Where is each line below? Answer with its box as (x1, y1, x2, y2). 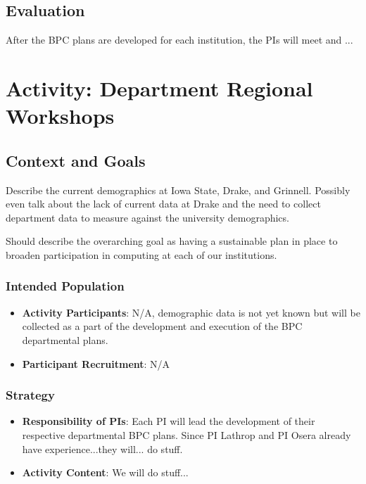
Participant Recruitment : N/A (22, 356, 170, 371)
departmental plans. (22, 332, 108, 347)
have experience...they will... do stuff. (22, 441, 183, 456)
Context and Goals (6, 149, 146, 171)
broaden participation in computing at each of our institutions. (6, 247, 277, 262)
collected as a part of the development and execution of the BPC (22, 319, 303, 333)
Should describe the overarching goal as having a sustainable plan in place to (6, 234, 338, 248)
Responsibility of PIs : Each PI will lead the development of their (22, 414, 315, 428)
